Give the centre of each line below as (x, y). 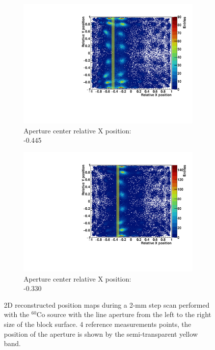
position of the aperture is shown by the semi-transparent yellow (101, 334)
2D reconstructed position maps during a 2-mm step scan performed (107, 304)
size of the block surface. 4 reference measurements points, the (98, 324)
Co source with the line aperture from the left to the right (124, 314)
